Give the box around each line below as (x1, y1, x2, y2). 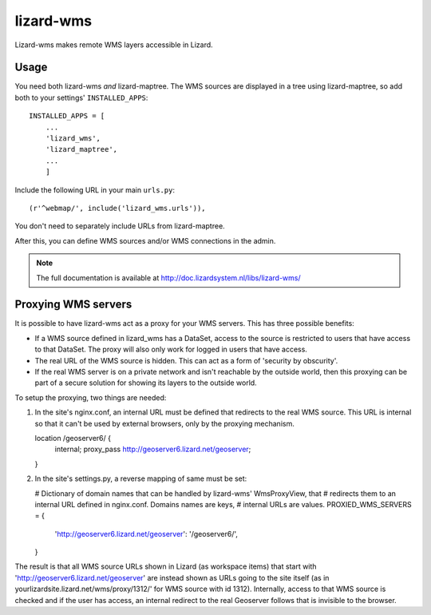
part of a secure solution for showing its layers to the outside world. (34, 378, 257, 387)
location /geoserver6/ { (34, 433, 112, 442)
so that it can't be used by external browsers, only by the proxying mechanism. (34, 419, 295, 428)
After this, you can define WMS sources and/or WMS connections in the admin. (14, 236, 276, 245)
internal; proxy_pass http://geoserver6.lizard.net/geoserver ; (54, 444, 251, 454)
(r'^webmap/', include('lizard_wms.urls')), (29, 204, 207, 212)
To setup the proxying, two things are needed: (14, 392, 167, 403)
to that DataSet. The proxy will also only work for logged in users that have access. (34, 344, 307, 355)
